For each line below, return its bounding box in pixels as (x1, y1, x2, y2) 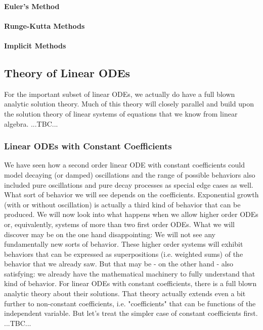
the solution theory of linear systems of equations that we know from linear (4, 108, 238, 119)
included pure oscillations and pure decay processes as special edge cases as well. (4, 179, 253, 190)
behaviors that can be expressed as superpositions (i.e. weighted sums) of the (4, 248, 243, 259)
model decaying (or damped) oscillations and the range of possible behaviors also (4, 169, 255, 180)
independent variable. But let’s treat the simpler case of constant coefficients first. (4, 308, 258, 318)
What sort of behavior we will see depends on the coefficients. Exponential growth (4, 189, 259, 200)
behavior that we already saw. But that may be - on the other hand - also (4, 258, 234, 269)
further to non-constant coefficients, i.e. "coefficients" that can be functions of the (4, 298, 256, 308)
